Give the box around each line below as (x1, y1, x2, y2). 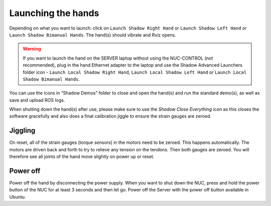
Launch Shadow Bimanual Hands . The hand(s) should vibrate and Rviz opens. (9, 32, 177, 38)
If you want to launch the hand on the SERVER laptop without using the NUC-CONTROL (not (23, 55, 213, 61)
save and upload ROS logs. (9, 97, 65, 103)
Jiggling (9, 126, 36, 135)
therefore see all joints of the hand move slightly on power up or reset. (9, 153, 155, 160)
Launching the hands (9, 8, 99, 19)
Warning (23, 46, 41, 52)
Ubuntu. (9, 193, 26, 200)
